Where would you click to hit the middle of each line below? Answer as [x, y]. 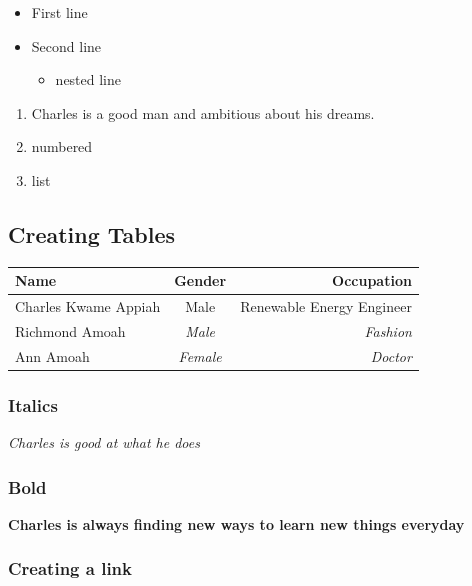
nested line [88, 79]
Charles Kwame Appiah [88, 306]
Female [200, 355]
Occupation [372, 280]
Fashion [388, 330]
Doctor [391, 355]
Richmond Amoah [70, 330]
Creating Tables [92, 233]
